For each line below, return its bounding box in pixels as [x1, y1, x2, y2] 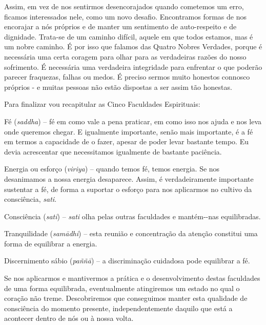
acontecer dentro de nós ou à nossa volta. [4, 313, 134, 323]
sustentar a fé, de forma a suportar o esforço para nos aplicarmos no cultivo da [4, 183, 252, 194]
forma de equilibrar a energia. [4, 238, 97, 248]
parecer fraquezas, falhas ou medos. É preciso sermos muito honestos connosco [4, 71, 250, 82]
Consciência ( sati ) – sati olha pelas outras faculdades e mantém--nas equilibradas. [4, 211, 261, 221]
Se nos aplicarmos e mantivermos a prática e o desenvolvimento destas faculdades [4, 273, 260, 283]
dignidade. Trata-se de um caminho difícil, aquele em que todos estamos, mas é [4, 31, 253, 42]
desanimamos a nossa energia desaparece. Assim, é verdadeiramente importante [4, 173, 254, 184]
